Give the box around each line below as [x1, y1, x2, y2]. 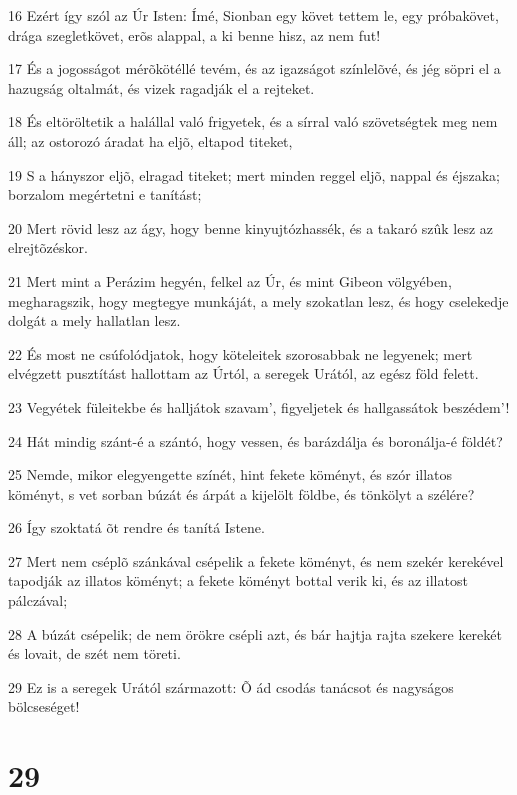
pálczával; [8, 590, 68, 611]
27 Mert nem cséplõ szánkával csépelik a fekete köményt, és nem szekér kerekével [8, 550, 504, 571]
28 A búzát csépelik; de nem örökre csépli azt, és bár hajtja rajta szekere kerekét [8, 623, 502, 644]
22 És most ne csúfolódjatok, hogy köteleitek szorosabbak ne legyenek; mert [8, 343, 473, 364]
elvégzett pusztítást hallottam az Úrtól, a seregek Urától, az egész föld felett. [8, 363, 479, 384]
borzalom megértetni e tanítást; [8, 184, 202, 205]
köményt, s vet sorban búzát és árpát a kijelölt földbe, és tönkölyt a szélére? [8, 483, 475, 504]
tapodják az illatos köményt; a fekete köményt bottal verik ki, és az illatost [8, 570, 468, 591]
